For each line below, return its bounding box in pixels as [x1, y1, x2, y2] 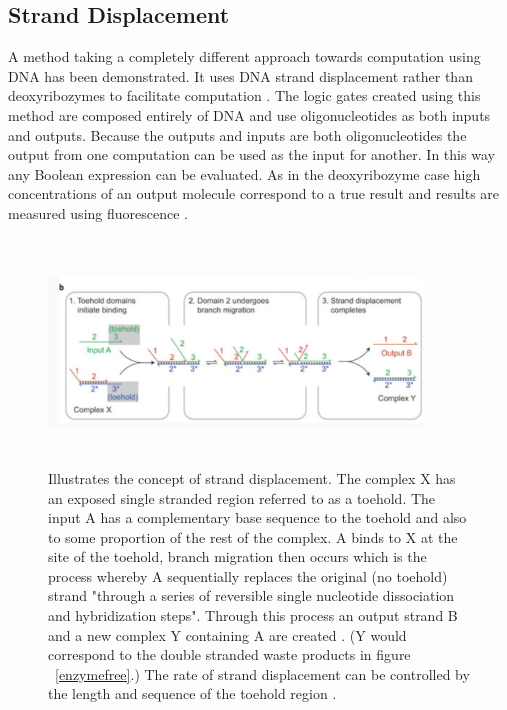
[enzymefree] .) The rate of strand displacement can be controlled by [55, 663, 470, 684]
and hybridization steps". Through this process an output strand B [48, 605, 458, 626]
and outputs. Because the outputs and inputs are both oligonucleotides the [8, 124, 467, 145]
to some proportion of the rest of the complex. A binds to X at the [48, 526, 458, 547]
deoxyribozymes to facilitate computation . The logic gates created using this [8, 85, 481, 106]
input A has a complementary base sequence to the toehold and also [48, 507, 467, 528]
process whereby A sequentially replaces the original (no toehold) [48, 565, 448, 586]
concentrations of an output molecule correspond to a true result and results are [8, 183, 500, 204]
